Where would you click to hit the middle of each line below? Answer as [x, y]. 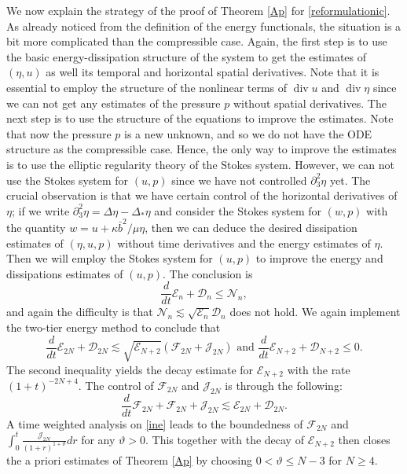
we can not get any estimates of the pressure [114, 103]
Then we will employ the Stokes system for [110, 258]
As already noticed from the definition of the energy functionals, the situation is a [204, 26]
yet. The [350, 180]
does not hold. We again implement [315, 312]
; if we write [40, 210]
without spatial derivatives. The [310, 103]
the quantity [36, 228]
